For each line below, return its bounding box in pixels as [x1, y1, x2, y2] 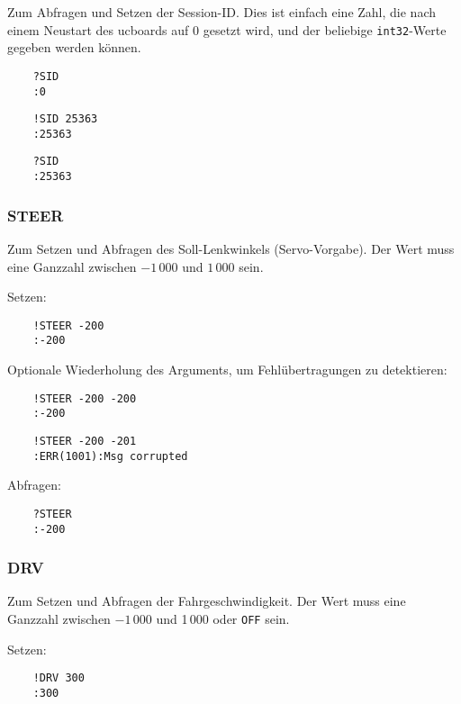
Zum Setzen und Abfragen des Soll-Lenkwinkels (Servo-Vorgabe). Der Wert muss [7, 239, 455, 257]
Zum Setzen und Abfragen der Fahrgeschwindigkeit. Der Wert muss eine [7, 591, 406, 610]
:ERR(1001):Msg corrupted [32, 449, 188, 463]
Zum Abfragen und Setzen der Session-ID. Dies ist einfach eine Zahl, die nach [7, 3, 436, 21]
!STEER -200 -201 [32, 435, 137, 447]
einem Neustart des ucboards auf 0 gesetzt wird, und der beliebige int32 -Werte [7, 20, 447, 39]
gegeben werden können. [7, 38, 141, 57]
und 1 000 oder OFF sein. [156, 609, 290, 628]
